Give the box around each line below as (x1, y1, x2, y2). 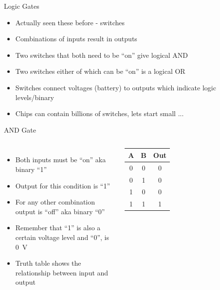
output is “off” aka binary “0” (15, 206, 105, 216)
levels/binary (15, 92, 54, 102)
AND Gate (4, 124, 37, 135)
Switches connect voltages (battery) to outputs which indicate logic (15, 82, 216, 92)
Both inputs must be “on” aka (15, 154, 106, 165)
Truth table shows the (15, 258, 81, 268)
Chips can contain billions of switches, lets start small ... (15, 108, 184, 119)
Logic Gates (4, 1, 39, 11)
